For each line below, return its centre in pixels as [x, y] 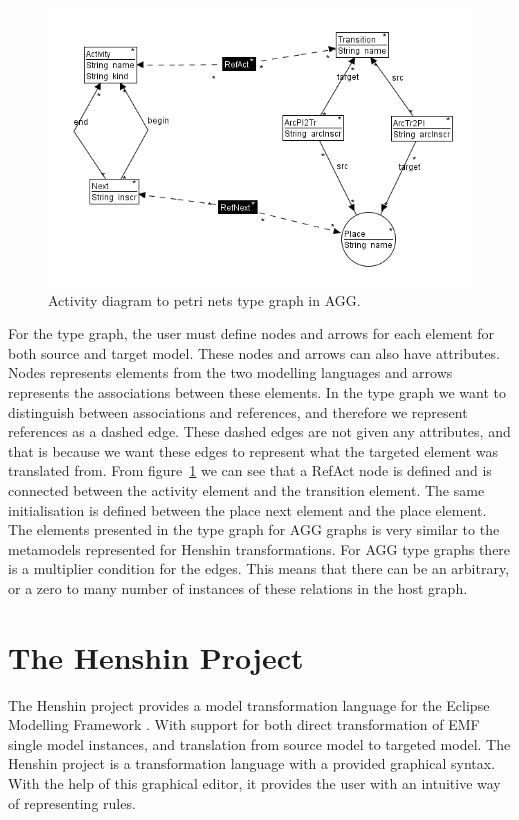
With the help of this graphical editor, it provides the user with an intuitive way [254, 783]
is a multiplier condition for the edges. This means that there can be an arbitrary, [259, 568]
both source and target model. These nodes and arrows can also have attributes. [254, 352]
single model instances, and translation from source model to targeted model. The [259, 743]
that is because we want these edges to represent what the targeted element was [253, 450]
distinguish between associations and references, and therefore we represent [238, 411]
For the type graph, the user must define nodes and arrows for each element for [251, 333]
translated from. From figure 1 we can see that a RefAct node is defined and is [250, 470]
